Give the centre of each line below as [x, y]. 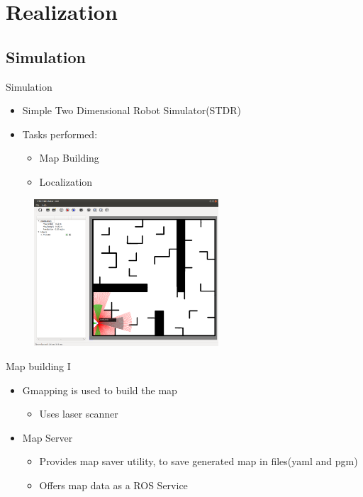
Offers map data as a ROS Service [113, 485]
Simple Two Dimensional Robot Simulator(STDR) [132, 110]
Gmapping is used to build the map [100, 390]
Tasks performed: [60, 134]
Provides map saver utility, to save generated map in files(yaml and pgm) [199, 461]
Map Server [48, 437]
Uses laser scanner [79, 414]
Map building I [38, 366]
